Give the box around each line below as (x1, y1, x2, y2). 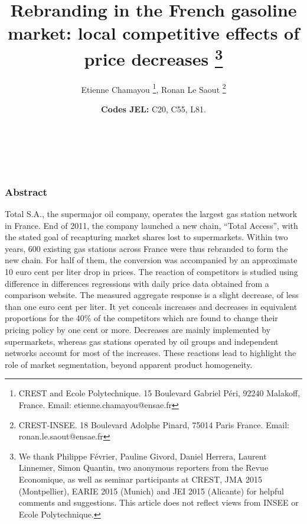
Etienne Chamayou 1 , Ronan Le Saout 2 (81, 81, 226, 95)
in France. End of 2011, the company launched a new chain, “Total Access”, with (5, 219, 298, 231)
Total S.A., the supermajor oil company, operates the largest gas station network (5, 208, 298, 220)
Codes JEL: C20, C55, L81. (101, 103, 206, 115)
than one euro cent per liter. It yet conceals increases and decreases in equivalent (5, 300, 298, 312)
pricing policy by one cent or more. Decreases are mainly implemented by (5, 324, 271, 336)
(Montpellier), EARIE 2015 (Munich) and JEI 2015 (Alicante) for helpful (18, 484, 284, 497)
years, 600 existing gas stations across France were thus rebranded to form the (5, 242, 288, 254)
